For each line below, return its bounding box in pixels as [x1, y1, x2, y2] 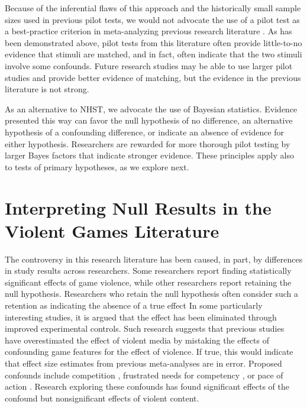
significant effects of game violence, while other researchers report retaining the [5, 276, 292, 288]
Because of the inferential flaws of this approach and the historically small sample [5, 2, 301, 14]
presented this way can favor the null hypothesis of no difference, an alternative [5, 114, 293, 127]
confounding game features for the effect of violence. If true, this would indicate [5, 345, 293, 358]
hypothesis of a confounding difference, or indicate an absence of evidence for [5, 125, 285, 138]
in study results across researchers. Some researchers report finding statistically [5, 264, 292, 277]
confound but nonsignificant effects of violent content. [5, 391, 199, 404]
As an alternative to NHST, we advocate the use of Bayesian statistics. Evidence [5, 102, 298, 115]
